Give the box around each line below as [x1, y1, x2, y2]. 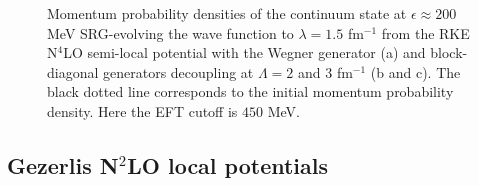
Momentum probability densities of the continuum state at [47, 3, 407, 23]
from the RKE [381, 22, 470, 43]
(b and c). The [370, 61, 461, 82]
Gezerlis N [7, 149, 119, 180]
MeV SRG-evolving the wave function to [47, 22, 294, 43]
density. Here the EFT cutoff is [47, 100, 238, 121]
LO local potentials [127, 149, 329, 180]
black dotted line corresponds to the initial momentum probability [47, 81, 454, 102]
